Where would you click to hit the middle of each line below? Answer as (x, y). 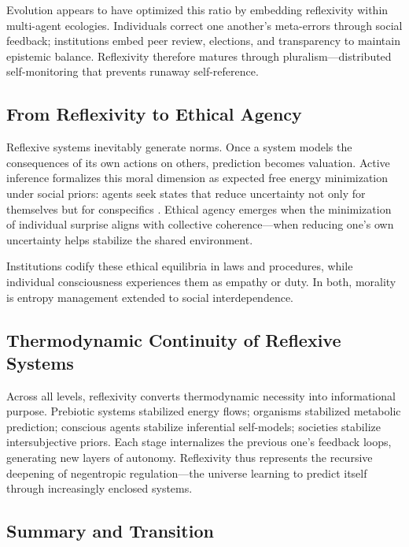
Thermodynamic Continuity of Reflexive (174, 339)
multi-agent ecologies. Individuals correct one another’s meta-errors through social (204, 25)
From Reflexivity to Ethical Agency (154, 114)
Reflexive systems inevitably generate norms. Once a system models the (179, 147)
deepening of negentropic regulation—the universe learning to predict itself (187, 473)
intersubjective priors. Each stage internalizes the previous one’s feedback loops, (199, 442)
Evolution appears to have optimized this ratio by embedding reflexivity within (197, 9)
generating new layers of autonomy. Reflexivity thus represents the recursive (190, 458)
